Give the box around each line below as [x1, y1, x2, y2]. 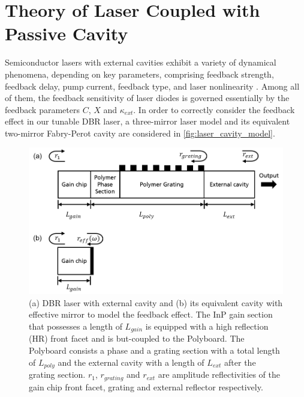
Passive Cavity [5, 21, 128, 46]
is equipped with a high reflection [145, 319, 269, 332]
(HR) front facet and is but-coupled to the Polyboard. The [29, 332, 245, 345]
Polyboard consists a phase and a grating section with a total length [29, 344, 280, 357]
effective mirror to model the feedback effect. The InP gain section [29, 308, 273, 321]
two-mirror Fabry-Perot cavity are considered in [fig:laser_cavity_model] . [5, 126, 275, 139]
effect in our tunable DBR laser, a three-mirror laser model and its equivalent [5, 115, 290, 128]
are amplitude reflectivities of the [158, 368, 280, 381]
